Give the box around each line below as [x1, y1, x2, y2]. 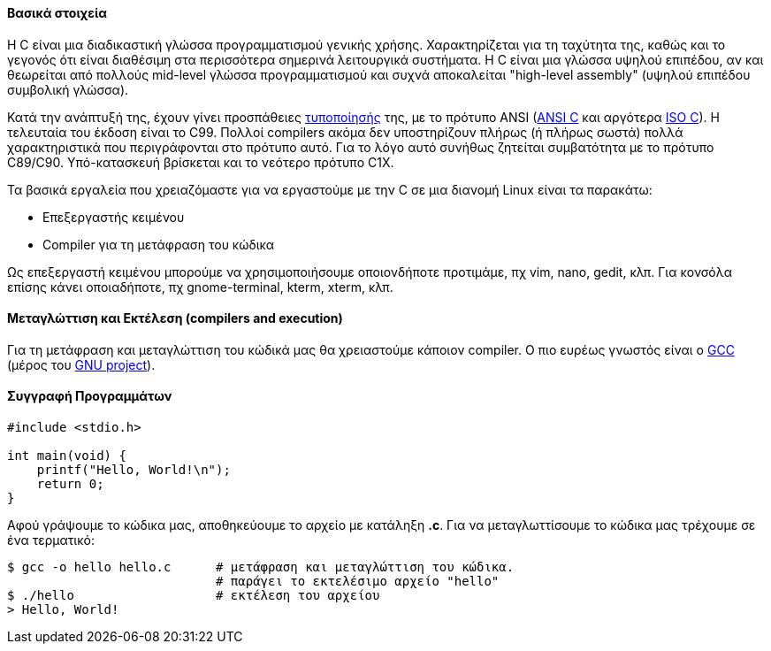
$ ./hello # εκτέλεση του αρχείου [7, 588, 380, 603]
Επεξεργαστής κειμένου [42, 209, 185, 225]
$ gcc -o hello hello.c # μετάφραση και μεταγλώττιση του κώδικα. [7, 560, 515, 575]
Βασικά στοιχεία [7, 5, 108, 20]
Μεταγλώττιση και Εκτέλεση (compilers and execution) [7, 310, 343, 326]
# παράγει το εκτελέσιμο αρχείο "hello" [216, 574, 500, 589]
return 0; [36, 477, 104, 492]
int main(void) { [7, 448, 126, 463]
